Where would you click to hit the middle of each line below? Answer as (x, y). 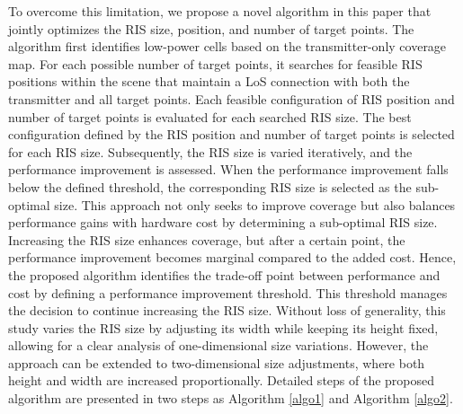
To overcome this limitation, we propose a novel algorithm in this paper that (220, 11)
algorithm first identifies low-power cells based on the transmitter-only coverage (227, 46)
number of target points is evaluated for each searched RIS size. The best (210, 116)
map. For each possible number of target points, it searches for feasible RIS (215, 63)
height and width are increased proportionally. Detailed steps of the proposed (222, 380)
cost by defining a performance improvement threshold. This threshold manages (228, 292)
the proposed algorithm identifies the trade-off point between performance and (224, 274)
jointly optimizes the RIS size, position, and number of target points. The (211, 28)
